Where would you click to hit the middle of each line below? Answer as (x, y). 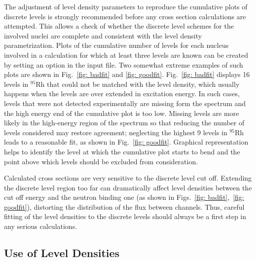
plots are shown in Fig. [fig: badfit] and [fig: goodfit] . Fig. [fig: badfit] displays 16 (127, 74)
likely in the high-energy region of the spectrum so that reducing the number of (124, 123)
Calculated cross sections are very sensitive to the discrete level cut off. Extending (128, 178)
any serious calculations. (41, 226)
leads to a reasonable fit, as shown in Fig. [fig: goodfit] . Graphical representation (126, 142)
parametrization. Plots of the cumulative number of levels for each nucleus (116, 45)
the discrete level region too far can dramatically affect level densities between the (128, 187)
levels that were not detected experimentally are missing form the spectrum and (125, 103)
